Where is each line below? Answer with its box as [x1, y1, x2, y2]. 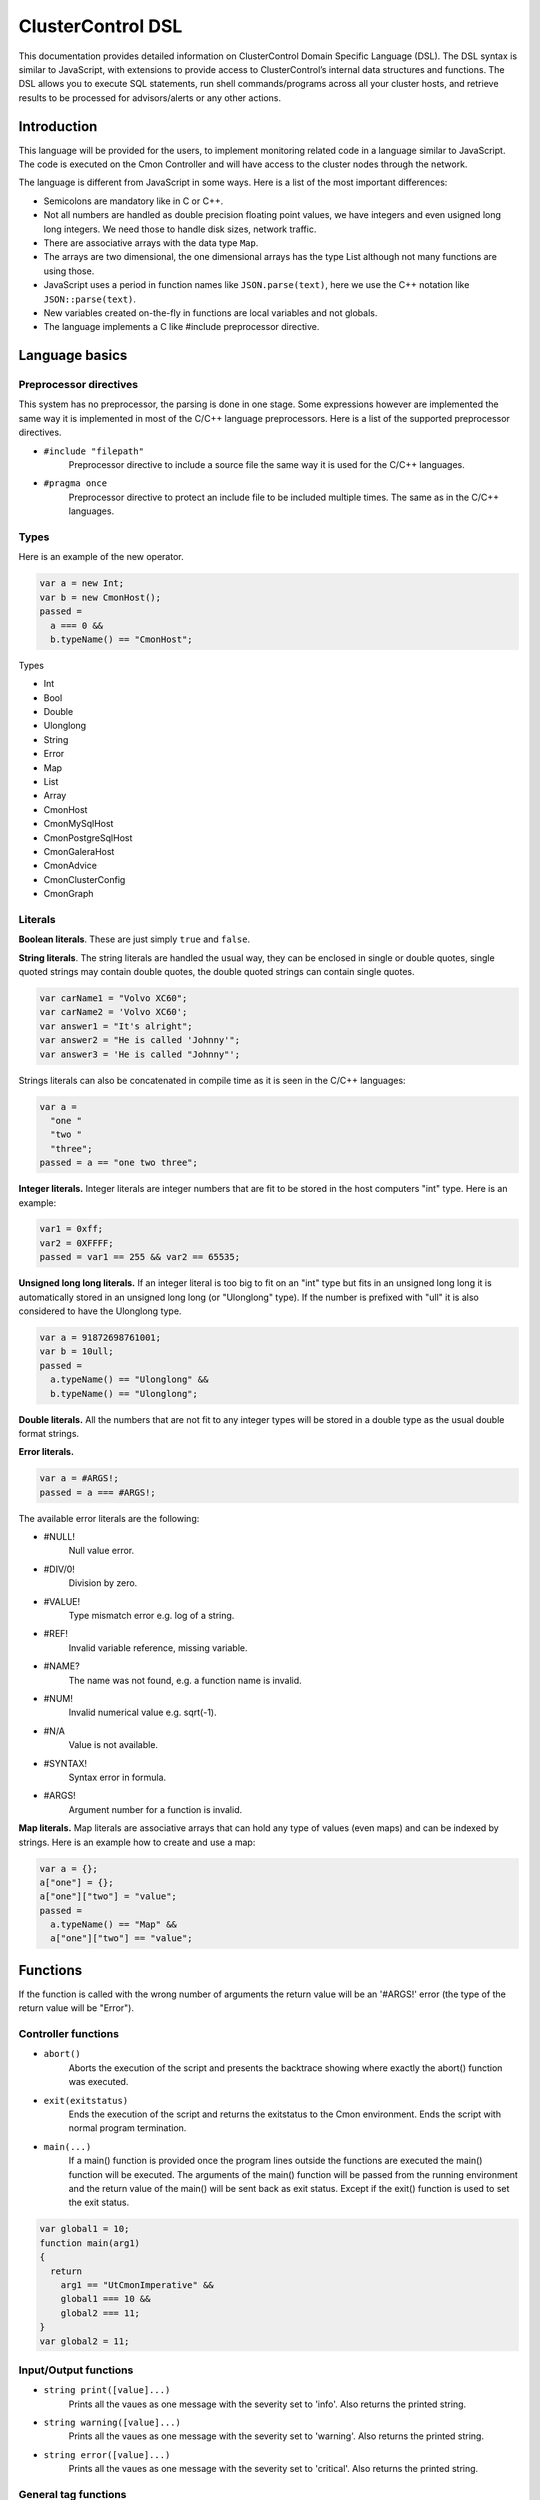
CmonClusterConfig [43, 873, 126, 885]
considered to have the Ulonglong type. [18, 1305, 182, 1317]
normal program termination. [68, 2122, 187, 2134]
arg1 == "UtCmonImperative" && [60, 2279, 214, 2290]
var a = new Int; [39, 578, 125, 589]
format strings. [18, 1427, 80, 1439]
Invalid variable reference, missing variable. [68, 1641, 248, 1654]
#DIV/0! [43, 1563, 75, 1575]
